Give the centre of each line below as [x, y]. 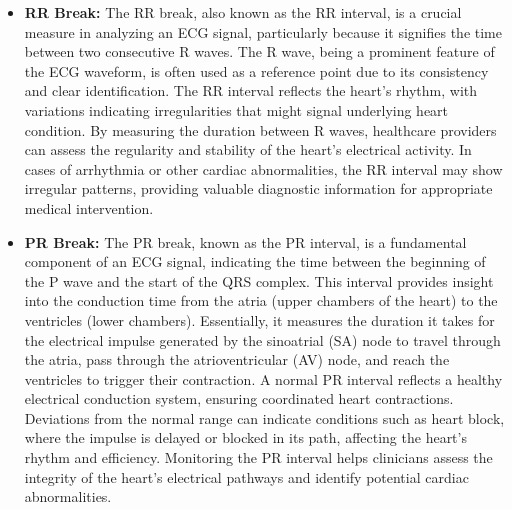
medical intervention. [89, 207]
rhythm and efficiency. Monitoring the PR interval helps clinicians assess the [258, 457]
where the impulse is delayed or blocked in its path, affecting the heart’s [245, 437]
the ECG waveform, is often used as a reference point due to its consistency [256, 70]
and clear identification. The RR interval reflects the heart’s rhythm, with [251, 90]
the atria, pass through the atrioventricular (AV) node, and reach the [237, 359]
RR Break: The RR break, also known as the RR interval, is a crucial [243, 12]
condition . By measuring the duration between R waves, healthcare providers [260, 129]
